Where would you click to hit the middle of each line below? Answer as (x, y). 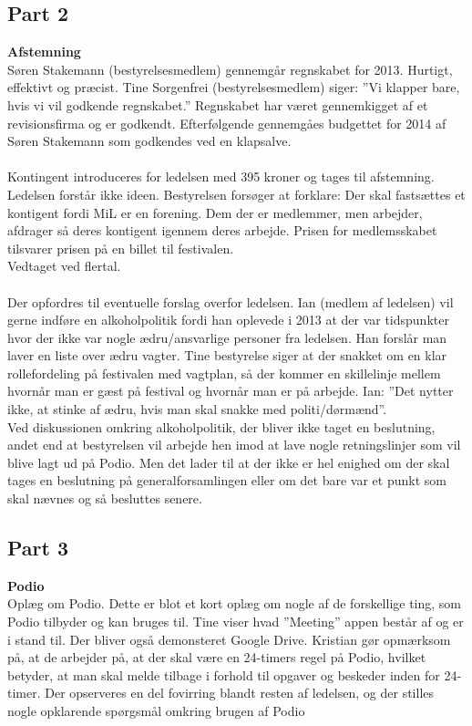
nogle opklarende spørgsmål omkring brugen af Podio (156, 710)
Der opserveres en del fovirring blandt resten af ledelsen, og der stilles (240, 693)
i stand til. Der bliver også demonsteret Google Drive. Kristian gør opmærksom (229, 639)
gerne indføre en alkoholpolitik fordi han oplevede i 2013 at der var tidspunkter (228, 320)
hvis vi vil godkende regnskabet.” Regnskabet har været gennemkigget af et (218, 104)
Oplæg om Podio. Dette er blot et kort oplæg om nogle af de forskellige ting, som (235, 603)
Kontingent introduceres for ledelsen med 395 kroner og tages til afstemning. (221, 176)
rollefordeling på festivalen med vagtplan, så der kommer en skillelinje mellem (224, 373)
